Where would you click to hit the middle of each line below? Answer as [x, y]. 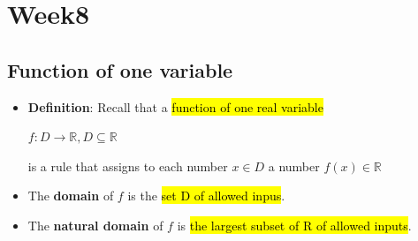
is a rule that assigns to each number [128, 166]
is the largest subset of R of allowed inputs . [294, 225]
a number [294, 166]
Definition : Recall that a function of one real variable [175, 106]
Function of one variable [120, 69]
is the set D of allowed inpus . [206, 196]
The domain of [71, 196]
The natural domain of [95, 225]
